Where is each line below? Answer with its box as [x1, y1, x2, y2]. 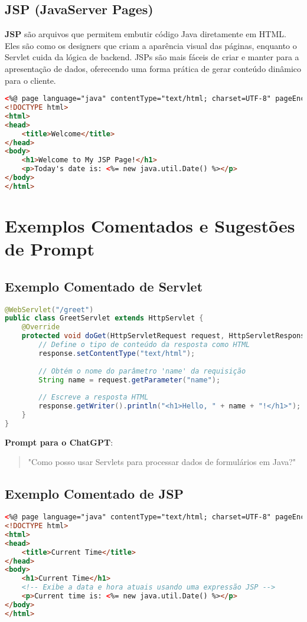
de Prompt [5, 237, 94, 261]
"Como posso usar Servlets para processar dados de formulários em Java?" [28, 456, 296, 468]
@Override [21, 323, 60, 332]
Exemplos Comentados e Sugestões [5, 213, 295, 237]
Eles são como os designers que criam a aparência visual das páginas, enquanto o [5, 39, 297, 51]
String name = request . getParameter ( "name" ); [38, 375, 221, 384]
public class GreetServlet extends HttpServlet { [5, 314, 204, 323]
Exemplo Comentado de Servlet [5, 277, 203, 295]
